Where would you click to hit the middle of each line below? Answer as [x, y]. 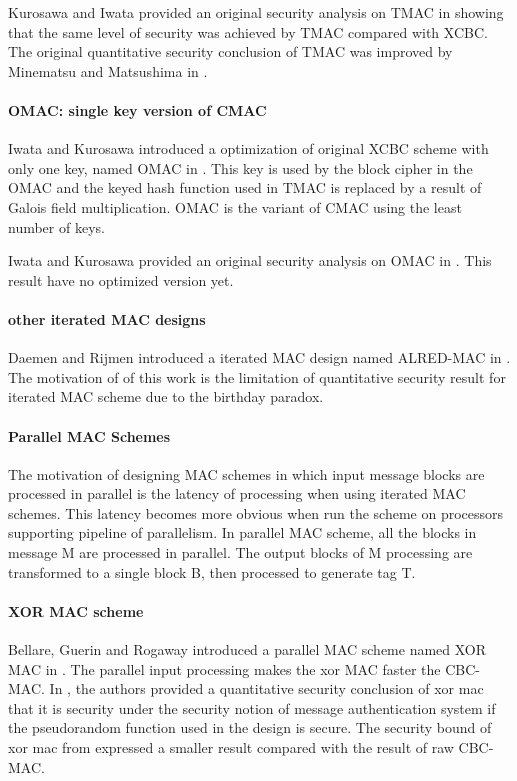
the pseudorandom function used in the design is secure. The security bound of [250, 727]
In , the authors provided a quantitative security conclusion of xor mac [266, 688]
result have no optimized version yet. [121, 279]
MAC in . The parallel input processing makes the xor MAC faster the [224, 668]
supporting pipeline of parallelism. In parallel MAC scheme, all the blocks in [242, 532]
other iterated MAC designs [107, 318]
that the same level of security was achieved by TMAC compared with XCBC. [248, 31]
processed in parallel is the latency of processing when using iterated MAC [237, 493]
